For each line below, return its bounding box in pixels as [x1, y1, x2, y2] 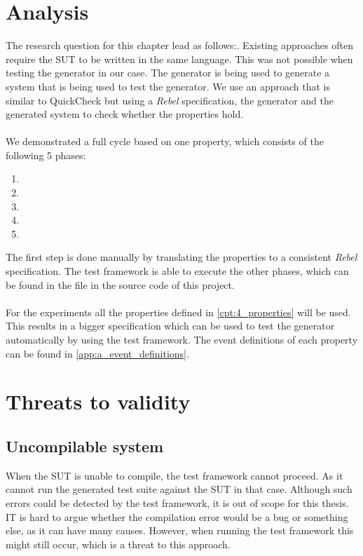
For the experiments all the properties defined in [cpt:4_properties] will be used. [6, 304, 351, 319]
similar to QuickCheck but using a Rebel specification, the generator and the [6, 93, 334, 107]
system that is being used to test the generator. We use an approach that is [6, 79, 331, 93]
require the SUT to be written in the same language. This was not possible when [6, 51, 353, 66]
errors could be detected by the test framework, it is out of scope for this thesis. [6, 495, 349, 510]
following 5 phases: [6, 147, 86, 162]
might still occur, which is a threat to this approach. [6, 536, 231, 551]
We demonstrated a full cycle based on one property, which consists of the [6, 134, 324, 149]
